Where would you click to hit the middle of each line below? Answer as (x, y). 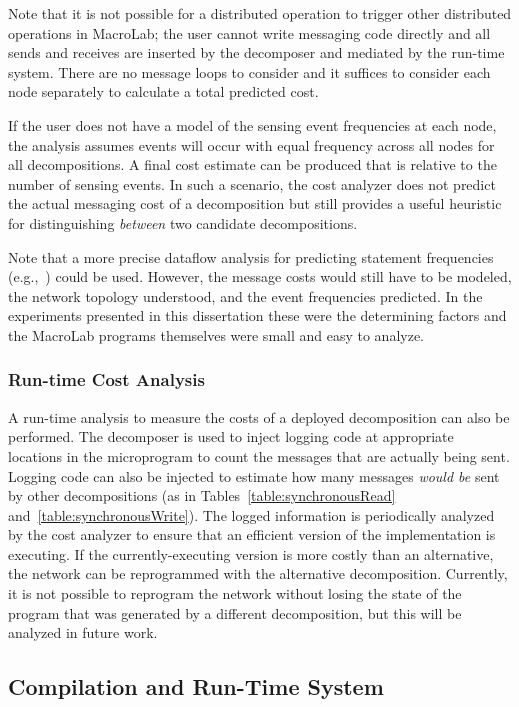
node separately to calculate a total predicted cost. (163, 91)
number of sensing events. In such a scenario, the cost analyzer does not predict (252, 183)
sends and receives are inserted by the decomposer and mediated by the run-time (256, 52)
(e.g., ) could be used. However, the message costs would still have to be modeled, (260, 276)
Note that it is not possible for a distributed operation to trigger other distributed (260, 13)
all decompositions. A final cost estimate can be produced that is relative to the (252, 164)
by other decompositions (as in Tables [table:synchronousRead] (202, 495)
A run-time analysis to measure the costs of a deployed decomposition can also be (259, 416)
